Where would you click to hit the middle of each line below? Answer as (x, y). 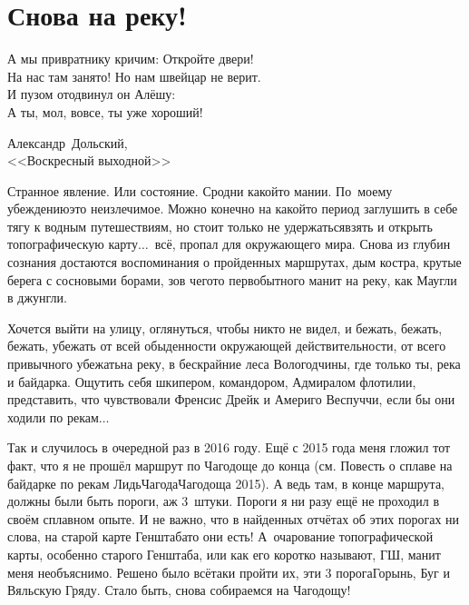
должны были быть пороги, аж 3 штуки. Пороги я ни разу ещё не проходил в (224, 501)
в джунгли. (37, 298)
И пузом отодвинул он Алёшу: (92, 94)
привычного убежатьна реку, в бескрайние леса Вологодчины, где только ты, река (234, 364)
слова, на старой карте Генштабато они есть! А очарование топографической (220, 536)
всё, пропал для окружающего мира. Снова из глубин (303, 244)
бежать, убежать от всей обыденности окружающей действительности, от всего (227, 346)
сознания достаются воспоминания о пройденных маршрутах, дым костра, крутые (234, 262)
